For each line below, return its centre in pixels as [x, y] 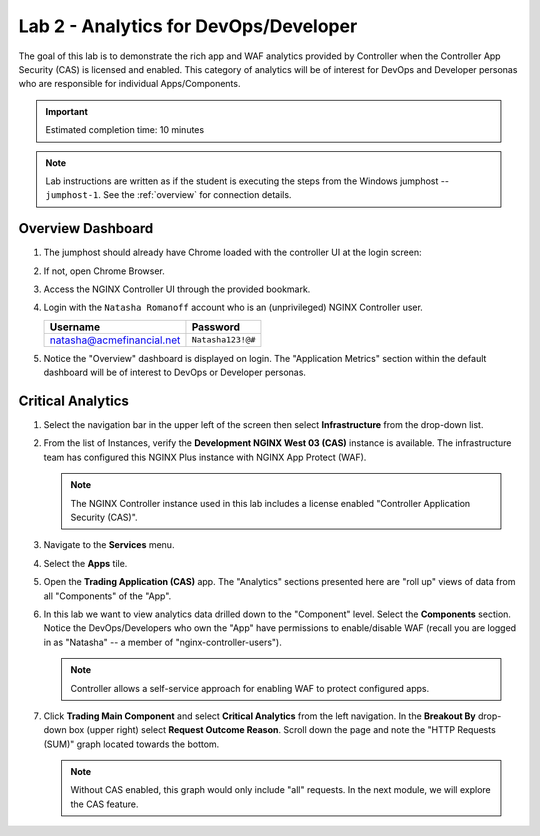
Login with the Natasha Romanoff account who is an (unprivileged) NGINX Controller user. [233, 307]
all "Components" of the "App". [107, 596]
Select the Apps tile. [85, 563]
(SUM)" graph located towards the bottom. [131, 744]
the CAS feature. [104, 804]
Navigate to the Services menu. [109, 545]
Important [67, 111]
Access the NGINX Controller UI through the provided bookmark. [177, 289]
